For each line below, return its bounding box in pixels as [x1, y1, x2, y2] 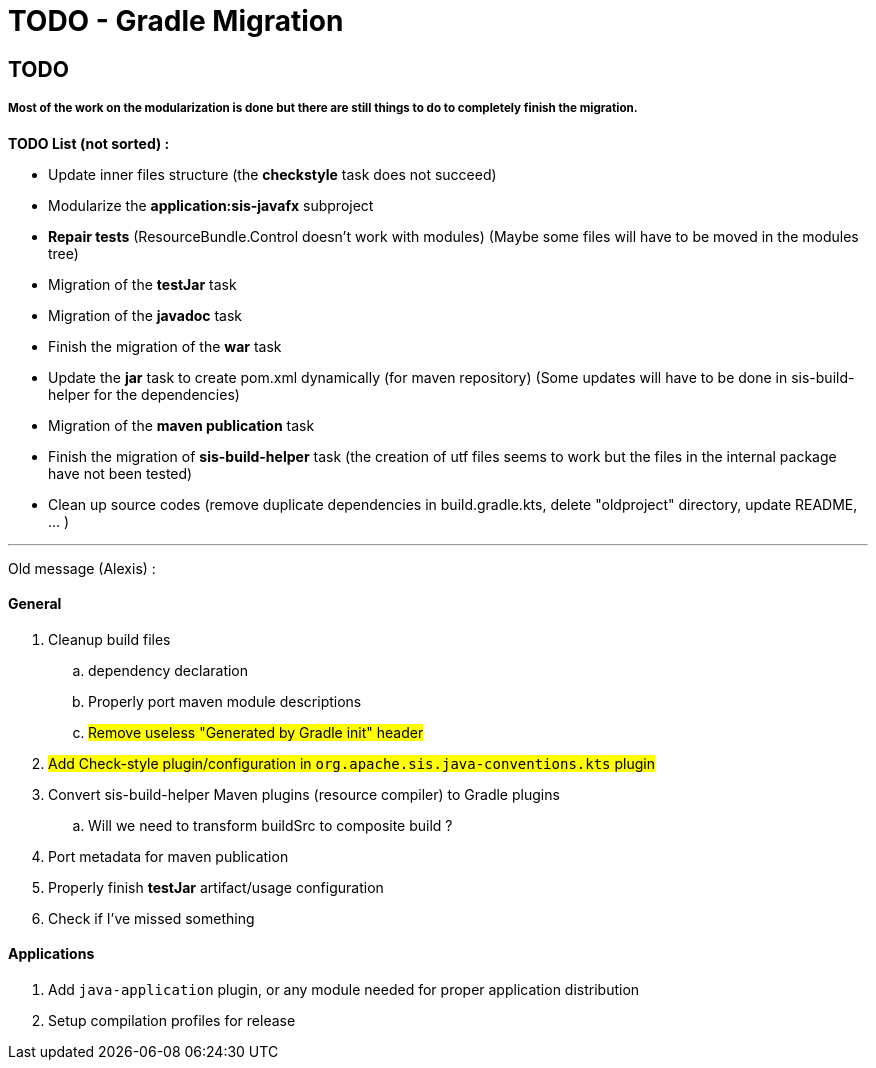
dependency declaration [88, 661, 249, 679]
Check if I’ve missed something [48, 909, 255, 927]
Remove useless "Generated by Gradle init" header [88, 723, 424, 741]
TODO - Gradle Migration [8, 4, 344, 38]
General [8, 595, 62, 613]
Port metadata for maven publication [48, 847, 289, 865]
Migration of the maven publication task [48, 416, 315, 434]
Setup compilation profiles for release [48, 1011, 296, 1029]
